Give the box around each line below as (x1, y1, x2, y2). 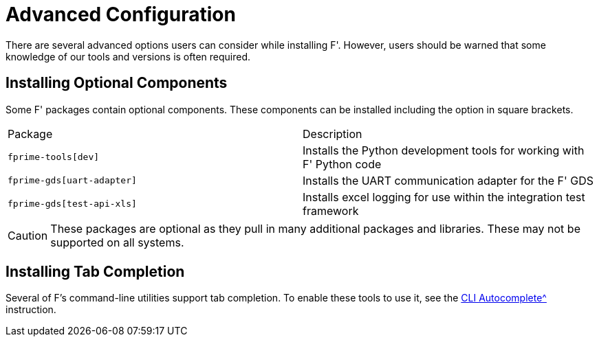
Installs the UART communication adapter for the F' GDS (303, 173, 594, 187)
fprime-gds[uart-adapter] (8, 175, 137, 186)
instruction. (6, 304, 56, 316)
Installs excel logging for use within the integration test (303, 190, 585, 204)
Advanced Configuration (6, 3, 236, 26)
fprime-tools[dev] (8, 152, 100, 163)
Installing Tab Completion (6, 263, 185, 281)
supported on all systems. (50, 235, 184, 249)
